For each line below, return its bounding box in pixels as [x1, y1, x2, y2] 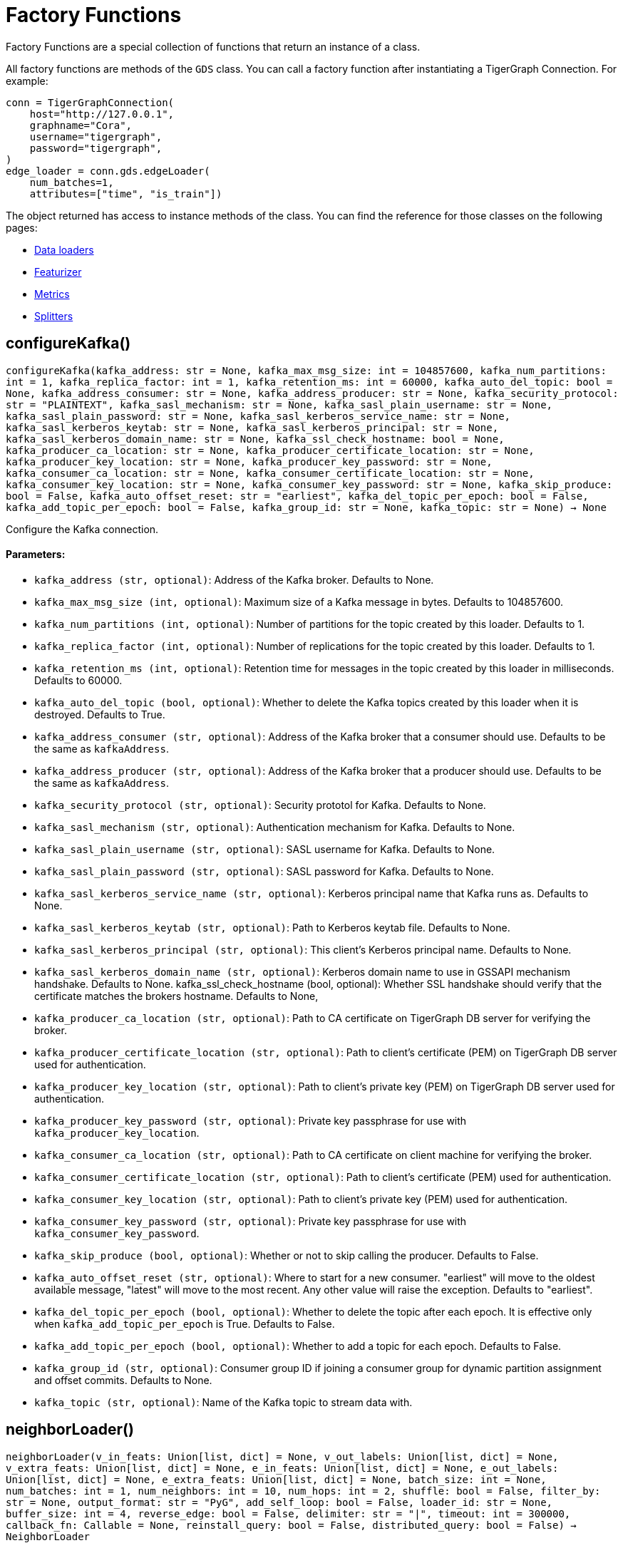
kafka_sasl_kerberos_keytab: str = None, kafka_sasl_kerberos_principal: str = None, [6, 421, 499, 433]
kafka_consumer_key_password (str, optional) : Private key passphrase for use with [34, 1214, 467, 1227]
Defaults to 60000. [34, 674, 123, 686]
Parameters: [6, 548, 66, 561]
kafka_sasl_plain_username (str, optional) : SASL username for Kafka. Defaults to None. [34, 842, 495, 855]
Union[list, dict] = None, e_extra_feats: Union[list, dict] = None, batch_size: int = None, [6, 1473, 547, 1485]
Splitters [34, 309, 73, 322]
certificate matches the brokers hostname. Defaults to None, [34, 989, 319, 1002]
